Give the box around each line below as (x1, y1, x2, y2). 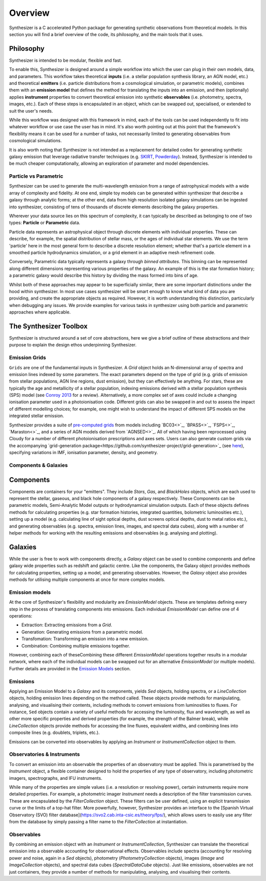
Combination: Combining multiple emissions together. (21, 643, 131, 649)
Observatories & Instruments (9, 751, 80, 758)
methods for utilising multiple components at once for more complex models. (9, 576, 166, 582)
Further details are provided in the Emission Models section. (9, 665, 131, 671)
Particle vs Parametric (9, 173, 64, 180)
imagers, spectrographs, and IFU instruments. (9, 775, 102, 781)
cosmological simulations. (9, 138, 62, 144)
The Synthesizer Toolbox (9, 322, 88, 330)
